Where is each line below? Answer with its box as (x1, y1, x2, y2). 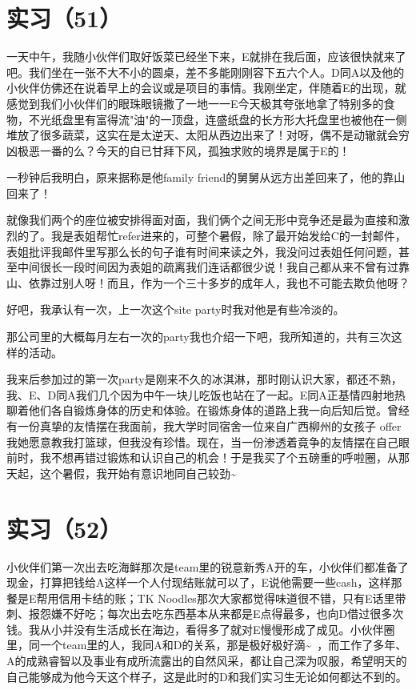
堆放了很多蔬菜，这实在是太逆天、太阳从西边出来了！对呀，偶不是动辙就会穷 (6, 126, 410, 143)
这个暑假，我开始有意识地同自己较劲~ (39, 464, 237, 481)
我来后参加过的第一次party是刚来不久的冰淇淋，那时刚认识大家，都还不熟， (6, 371, 402, 387)
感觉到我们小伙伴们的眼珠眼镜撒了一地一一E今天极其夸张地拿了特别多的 (6, 94, 384, 111)
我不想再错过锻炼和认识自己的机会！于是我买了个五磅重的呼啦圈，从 (39, 449, 398, 466)
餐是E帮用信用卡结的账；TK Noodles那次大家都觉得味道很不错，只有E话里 (6, 589, 395, 606)
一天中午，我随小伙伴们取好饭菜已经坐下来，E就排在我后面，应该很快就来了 (6, 48, 406, 65)
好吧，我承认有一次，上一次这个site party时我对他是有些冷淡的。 (6, 301, 345, 318)
